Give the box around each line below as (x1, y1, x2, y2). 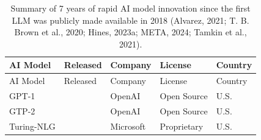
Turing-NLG (9, 119, 56, 132)
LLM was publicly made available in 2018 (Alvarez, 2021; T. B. (12, 13, 249, 26)
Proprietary (160, 119, 204, 132)
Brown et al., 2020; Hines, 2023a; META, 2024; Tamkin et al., (14, 26, 247, 38)
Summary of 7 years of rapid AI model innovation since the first (10, 2, 251, 14)
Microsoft (110, 119, 146, 132)
